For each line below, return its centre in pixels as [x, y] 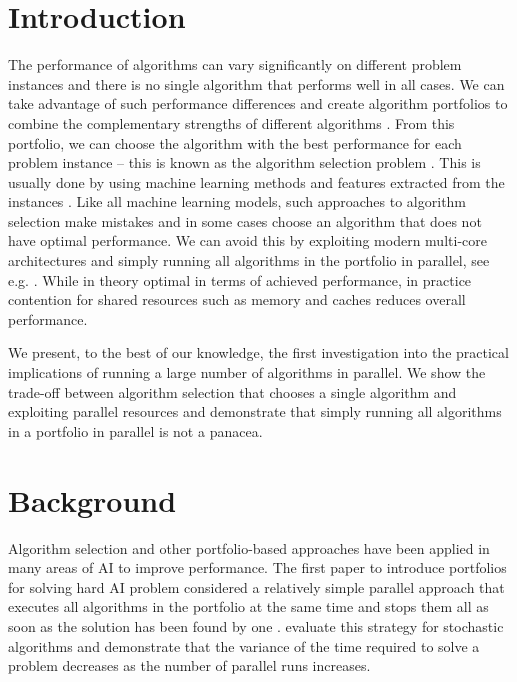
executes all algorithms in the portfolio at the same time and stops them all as [248, 606]
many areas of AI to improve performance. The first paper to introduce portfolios [257, 567]
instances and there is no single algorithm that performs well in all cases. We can [256, 83]
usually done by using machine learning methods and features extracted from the [256, 181]
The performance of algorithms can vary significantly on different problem [235, 64]
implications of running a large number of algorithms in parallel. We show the [247, 372]
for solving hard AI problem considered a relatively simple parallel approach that [256, 586]
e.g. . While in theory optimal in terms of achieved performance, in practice [240, 279]
